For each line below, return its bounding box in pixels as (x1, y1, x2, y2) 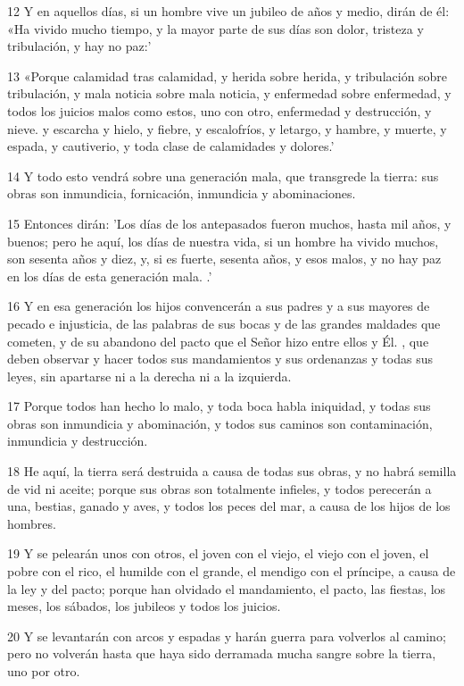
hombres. (7, 514, 56, 532)
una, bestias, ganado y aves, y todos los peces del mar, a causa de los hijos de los (7, 497, 451, 515)
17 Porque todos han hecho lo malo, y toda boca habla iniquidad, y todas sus (7, 397, 431, 415)
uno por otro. (7, 662, 80, 680)
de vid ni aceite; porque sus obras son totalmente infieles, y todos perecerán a (7, 479, 432, 498)
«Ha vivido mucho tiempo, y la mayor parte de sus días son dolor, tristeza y (7, 19, 424, 38)
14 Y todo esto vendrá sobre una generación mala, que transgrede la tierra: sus (7, 166, 439, 185)
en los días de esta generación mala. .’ (7, 266, 212, 285)
